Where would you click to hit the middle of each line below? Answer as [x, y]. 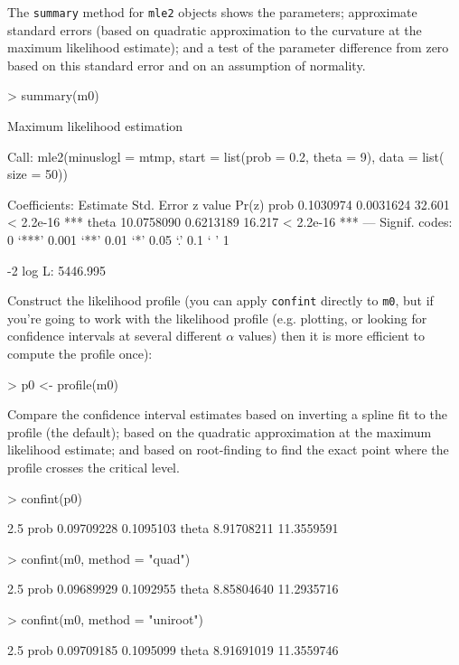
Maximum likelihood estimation [95, 126]
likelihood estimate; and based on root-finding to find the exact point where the [228, 450]
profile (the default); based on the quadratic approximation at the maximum [220, 431]
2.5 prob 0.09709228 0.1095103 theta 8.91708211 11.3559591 [173, 528]
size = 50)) [37, 174]
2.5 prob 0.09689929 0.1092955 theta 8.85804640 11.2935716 [173, 589]
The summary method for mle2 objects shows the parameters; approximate [212, 12]
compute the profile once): [80, 354]
